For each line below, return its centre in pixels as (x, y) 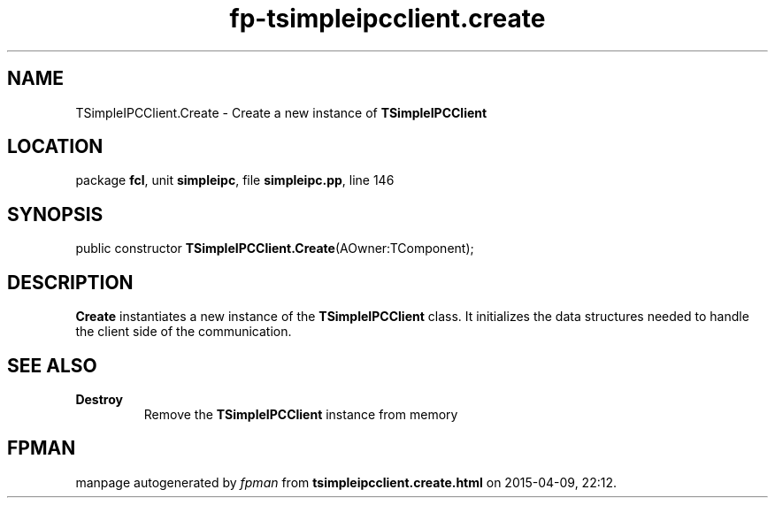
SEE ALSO (52, 365)
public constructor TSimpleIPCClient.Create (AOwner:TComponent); (275, 249)
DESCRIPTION (70, 282)
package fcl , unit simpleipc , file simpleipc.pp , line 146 (235, 180)
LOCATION (55, 147)
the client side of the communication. (184, 332)
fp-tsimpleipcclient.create (387, 19)
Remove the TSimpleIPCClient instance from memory (301, 414)
